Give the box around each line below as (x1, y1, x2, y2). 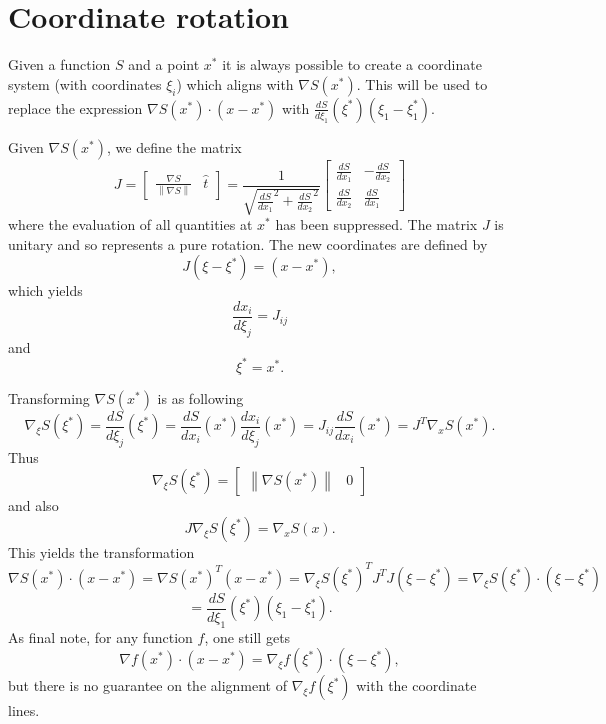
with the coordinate (356, 675, 477, 696)
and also (8, 495, 59, 516)
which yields (8, 280, 83, 301)
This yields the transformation (8, 541, 195, 562)
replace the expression (8, 97, 143, 118)
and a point (128, 54, 200, 75)
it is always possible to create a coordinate (222, 54, 482, 75)
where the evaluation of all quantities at (8, 213, 253, 234)
